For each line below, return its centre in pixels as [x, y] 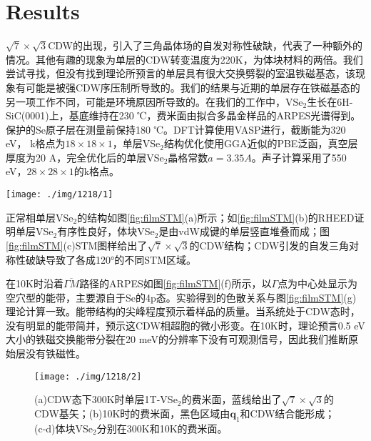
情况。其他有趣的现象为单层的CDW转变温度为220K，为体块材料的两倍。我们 [184, 59]
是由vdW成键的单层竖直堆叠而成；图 [244, 231]
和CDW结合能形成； [288, 413]
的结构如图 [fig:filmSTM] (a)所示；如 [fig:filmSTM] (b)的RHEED [216, 217]
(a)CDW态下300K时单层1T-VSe [106, 399]
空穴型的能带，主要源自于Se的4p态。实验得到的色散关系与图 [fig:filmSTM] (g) [181, 297]
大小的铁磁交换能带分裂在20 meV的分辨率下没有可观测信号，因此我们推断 [177, 339]
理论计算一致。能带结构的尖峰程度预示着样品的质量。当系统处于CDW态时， [183, 311]
